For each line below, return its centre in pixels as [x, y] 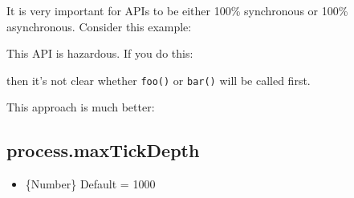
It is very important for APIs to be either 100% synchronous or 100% [177, 10]
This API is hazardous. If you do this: [100, 53]
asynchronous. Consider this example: [99, 26]
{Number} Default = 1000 [90, 184]
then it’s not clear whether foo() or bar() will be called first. [159, 80]
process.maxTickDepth [103, 150]
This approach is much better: [81, 107]
